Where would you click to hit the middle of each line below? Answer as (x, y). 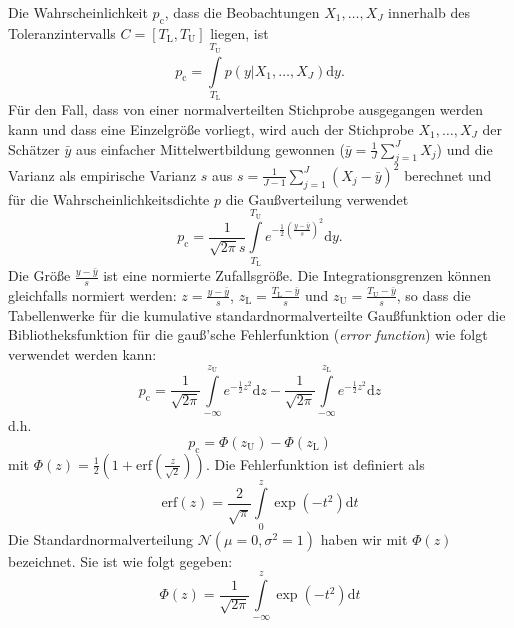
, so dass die (433, 294)
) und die (464, 148)
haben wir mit (364, 538)
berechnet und (448, 174)
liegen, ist (239, 32)
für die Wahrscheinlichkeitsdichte (109, 198)
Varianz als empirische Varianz (102, 174)
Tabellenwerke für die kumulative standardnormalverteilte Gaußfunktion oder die (257, 314)
